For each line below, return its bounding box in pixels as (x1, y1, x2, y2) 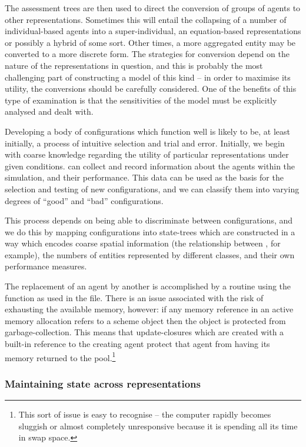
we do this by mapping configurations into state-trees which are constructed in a (5, 225, 295, 238)
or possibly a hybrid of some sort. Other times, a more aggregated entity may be (5, 36, 296, 48)
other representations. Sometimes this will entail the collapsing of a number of (5, 13, 287, 25)
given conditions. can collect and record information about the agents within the (5, 159, 295, 172)
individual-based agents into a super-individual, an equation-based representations (5, 25, 301, 37)
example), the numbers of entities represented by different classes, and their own (5, 248, 295, 261)
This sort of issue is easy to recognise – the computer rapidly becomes (18, 408, 271, 421)
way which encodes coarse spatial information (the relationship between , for (5, 237, 281, 249)
